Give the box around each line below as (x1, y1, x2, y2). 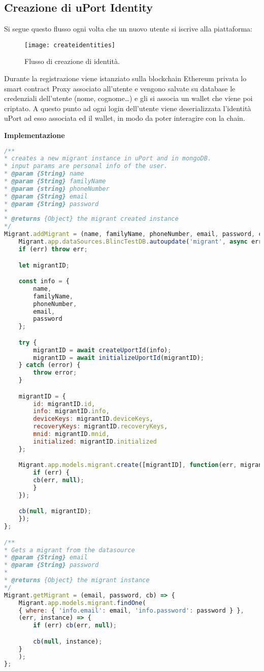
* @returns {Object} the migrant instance (4, 577, 150, 584)
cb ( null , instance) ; (33, 638, 103, 645)
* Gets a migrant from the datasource (4, 546, 135, 554)
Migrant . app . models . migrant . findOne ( (18, 599, 146, 607)
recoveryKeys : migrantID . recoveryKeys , (33, 423, 168, 430)
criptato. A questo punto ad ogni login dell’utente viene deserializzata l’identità (4, 103, 251, 113)
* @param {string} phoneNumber (4, 185, 110, 192)
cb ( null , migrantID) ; (18, 508, 91, 515)
